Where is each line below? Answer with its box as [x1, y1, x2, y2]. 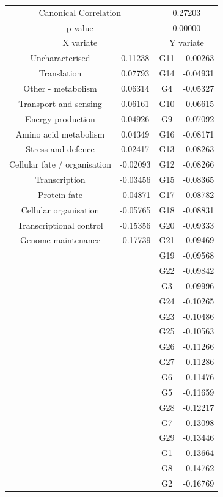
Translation [38, 67, 82, 79]
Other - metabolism [23, 81, 97, 94]
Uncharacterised [30, 51, 90, 64]
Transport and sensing [18, 97, 102, 109]
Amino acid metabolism [15, 127, 105, 140]
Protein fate [38, 188, 82, 201]
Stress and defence [26, 142, 95, 155]
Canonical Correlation [38, 6, 122, 18]
